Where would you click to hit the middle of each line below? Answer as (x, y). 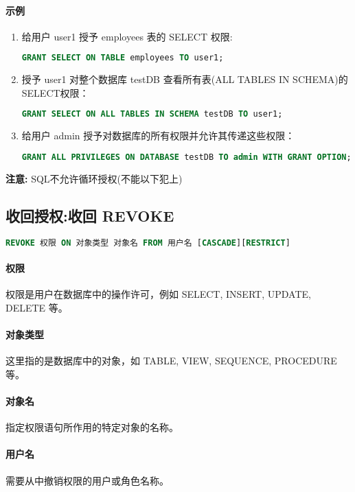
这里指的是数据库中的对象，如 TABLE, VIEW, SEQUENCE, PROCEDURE (171, 361)
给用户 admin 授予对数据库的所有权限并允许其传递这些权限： (158, 136)
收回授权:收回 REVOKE (90, 215)
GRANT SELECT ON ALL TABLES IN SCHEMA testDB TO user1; (152, 114)
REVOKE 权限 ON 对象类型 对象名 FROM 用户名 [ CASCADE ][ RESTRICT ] (148, 243)
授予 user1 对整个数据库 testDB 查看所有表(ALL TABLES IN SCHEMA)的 (185, 79)
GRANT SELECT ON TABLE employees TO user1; (123, 58)
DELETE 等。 (37, 307)
